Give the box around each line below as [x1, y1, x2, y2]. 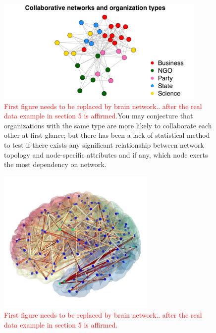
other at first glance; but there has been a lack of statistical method [4, 130, 210, 140]
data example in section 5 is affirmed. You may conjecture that [4, 111, 193, 121]
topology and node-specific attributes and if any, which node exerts [4, 149, 208, 160]
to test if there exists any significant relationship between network [4, 139, 204, 150]
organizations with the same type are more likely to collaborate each [4, 120, 212, 130]
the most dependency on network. [4, 159, 107, 169]
